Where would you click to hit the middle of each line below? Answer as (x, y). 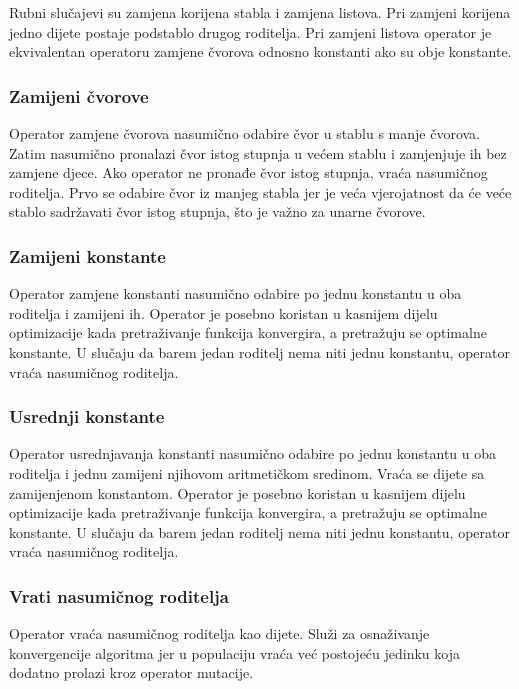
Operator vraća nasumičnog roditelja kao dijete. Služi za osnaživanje (219, 633)
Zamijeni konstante (87, 255)
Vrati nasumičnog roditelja (119, 595)
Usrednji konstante (87, 416)
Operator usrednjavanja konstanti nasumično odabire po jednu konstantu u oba (253, 453)
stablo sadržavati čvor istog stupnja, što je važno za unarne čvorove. (217, 211)
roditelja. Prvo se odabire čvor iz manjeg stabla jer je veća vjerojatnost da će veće (260, 191)
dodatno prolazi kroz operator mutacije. (131, 672)
